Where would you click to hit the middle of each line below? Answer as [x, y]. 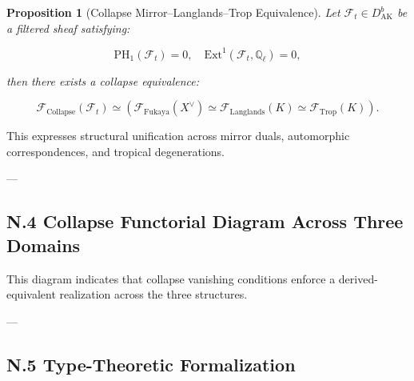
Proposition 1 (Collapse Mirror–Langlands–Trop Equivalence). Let [173, 12]
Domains [44, 245]
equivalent [31, 294]
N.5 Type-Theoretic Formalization [151, 364]
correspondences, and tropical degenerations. [116, 151]
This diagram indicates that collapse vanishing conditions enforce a [171, 278]
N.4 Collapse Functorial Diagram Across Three [205, 221]
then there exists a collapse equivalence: [103, 80]
